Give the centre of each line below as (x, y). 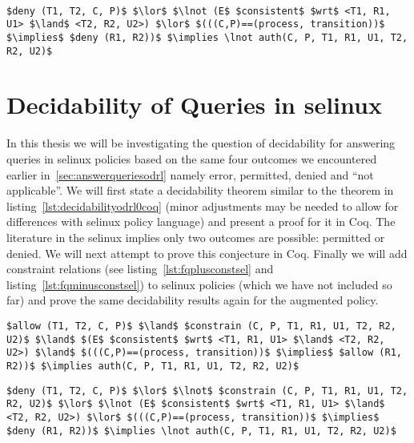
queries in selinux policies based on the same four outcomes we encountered (192, 159)
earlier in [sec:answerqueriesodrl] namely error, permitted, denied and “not (190, 174)
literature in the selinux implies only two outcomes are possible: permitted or (196, 237)
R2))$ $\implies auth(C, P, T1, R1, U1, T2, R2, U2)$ (153, 366)
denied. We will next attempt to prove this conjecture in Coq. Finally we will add (207, 253)
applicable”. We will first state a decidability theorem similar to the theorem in (200, 190)
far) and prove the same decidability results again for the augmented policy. (193, 300)
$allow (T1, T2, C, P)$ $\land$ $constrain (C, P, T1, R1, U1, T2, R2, (201, 326)
